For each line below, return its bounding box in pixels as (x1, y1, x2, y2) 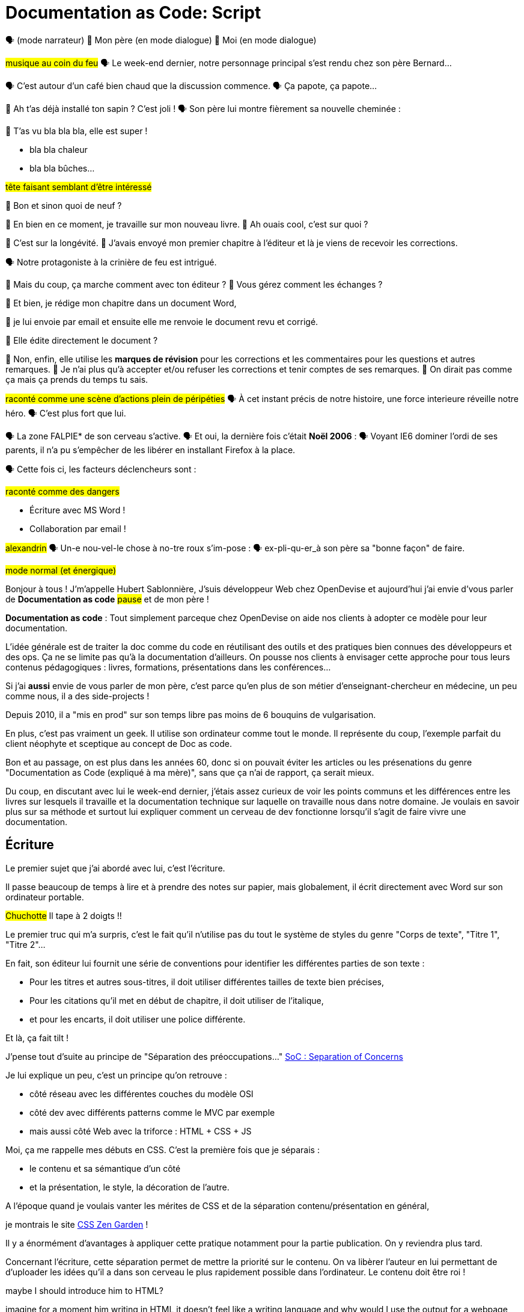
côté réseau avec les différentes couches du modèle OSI (29, 1088, 254, 1099)
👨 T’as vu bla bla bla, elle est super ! (5, 125, 148, 136)
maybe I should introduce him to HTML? (5, 1285, 163, 1296)
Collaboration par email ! (29, 523, 126, 534)
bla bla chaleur (29, 144, 88, 155)
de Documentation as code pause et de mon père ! (5, 593, 209, 604)
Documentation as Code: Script (5, 2, 261, 23)
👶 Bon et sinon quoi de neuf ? (5, 200, 122, 211)
